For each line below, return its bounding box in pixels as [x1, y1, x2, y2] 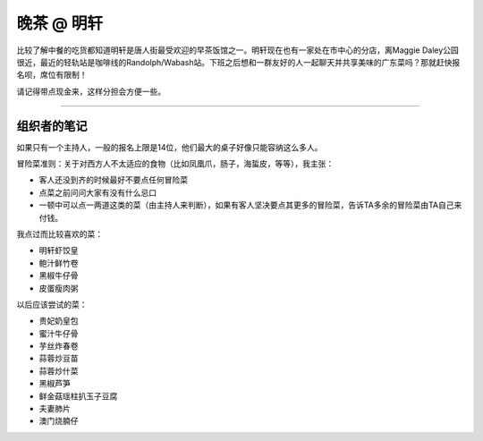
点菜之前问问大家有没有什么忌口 [38, 187, 157, 198]
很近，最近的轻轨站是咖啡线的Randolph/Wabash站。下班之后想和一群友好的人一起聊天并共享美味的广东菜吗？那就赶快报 [16, 56, 461, 67]
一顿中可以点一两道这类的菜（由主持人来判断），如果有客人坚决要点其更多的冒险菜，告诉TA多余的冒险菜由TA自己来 [38, 199, 462, 210]
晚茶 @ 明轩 [16, 13, 103, 33]
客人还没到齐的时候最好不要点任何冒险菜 [38, 174, 188, 185]
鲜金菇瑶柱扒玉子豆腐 [38, 390, 118, 402]
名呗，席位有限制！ [16, 70, 88, 81]
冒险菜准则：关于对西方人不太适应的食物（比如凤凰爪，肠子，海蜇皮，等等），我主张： [16, 158, 335, 169]
